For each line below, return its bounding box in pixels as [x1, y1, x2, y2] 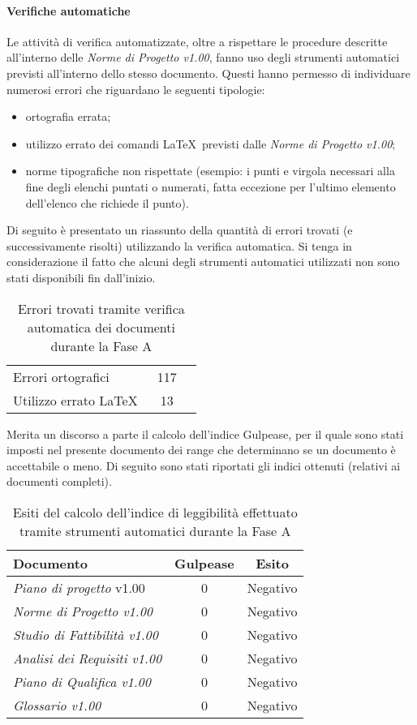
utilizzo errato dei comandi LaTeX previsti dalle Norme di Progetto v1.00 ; [25, 135, 396, 152]
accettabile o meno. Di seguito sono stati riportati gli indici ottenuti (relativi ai [6, 457, 401, 474]
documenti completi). [6, 473, 112, 490]
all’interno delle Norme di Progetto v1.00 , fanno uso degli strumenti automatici [6, 49, 400, 66]
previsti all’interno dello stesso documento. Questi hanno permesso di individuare [6, 64, 411, 81]
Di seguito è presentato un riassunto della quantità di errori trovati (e [6, 221, 353, 238]
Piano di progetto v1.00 [13, 577, 145, 597]
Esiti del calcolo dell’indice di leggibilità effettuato [12, 502, 298, 521]
